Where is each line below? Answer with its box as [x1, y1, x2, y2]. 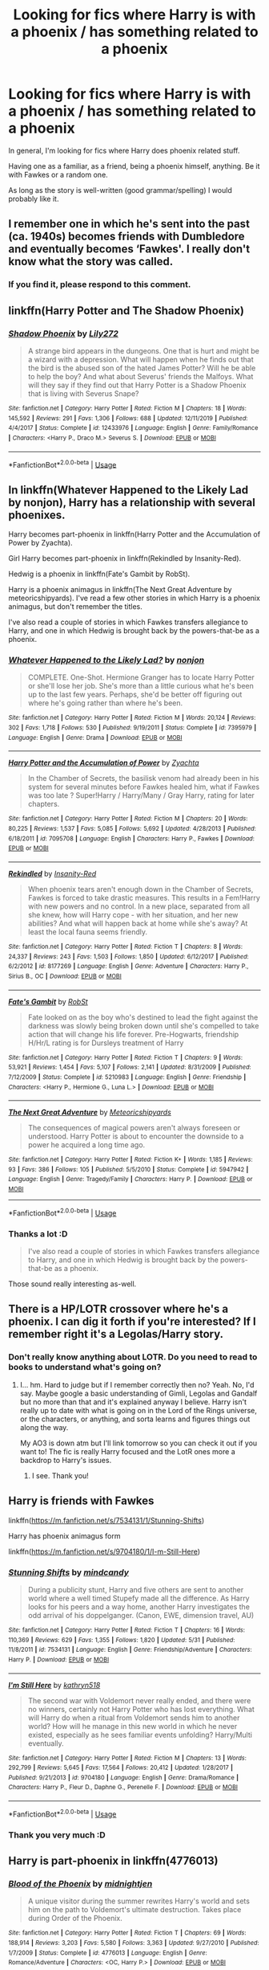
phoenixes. [8, 508, 66, 521]
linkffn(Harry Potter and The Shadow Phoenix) [8, 304, 244, 317]
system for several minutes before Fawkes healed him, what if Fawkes [27, 782, 260, 792]
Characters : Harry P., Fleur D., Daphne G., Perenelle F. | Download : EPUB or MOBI [8, 1784, 239, 1792]
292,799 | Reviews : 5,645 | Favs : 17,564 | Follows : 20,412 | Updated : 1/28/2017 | [8, 1764, 234, 1772]
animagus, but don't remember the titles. [8, 602, 143, 611]
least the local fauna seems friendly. [27, 926, 148, 937]
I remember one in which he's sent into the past [8, 217, 251, 231]
